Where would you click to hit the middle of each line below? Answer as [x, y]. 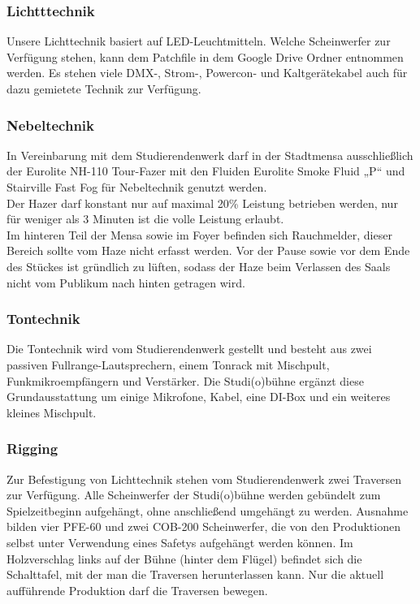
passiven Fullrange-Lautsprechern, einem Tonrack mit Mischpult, [168, 364]
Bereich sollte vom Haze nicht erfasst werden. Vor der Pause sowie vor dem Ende [208, 250]
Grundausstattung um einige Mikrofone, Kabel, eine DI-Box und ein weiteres [199, 397]
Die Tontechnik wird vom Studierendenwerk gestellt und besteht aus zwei [189, 349]
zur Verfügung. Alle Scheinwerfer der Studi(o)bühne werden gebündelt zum [194, 495]
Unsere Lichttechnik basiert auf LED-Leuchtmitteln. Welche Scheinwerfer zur [199, 41]
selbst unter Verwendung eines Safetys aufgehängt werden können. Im [180, 542]
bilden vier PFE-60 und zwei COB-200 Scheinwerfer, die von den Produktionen [204, 526]
